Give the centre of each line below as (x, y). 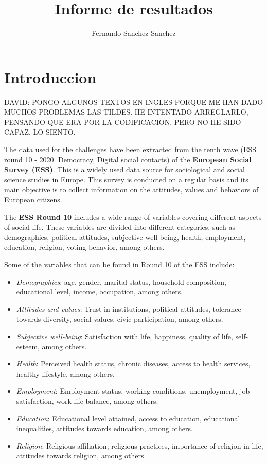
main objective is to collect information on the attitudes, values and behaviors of (131, 189)
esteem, (28, 346)
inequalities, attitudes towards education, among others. (104, 428)
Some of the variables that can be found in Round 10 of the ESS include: (119, 264)
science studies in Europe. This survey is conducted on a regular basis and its (126, 179)
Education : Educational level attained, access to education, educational (128, 418)
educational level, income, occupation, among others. (100, 292)
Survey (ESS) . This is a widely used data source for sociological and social (124, 169)
